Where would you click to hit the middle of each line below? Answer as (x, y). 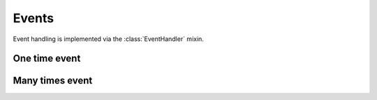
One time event (47, 59)
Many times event (53, 81)
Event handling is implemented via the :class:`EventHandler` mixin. (108, 39)
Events (34, 18)
